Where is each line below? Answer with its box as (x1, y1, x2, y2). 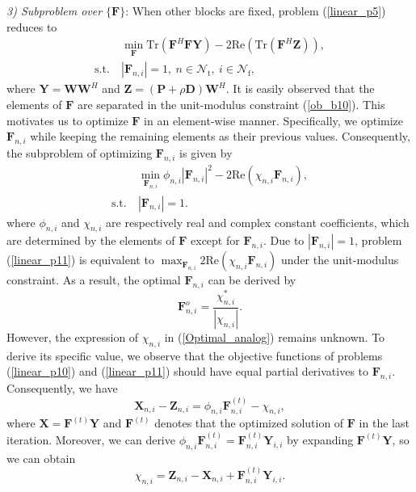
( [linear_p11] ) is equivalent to (6, 251, 154, 268)
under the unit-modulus (281, 251, 399, 268)
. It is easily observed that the (225, 80, 375, 97)
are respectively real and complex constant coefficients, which (106, 213, 410, 230)
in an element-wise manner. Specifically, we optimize (144, 111, 404, 128)
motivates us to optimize (6, 111, 128, 128)
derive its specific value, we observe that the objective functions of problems (6, 347, 383, 364)
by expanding (287, 431, 354, 448)
